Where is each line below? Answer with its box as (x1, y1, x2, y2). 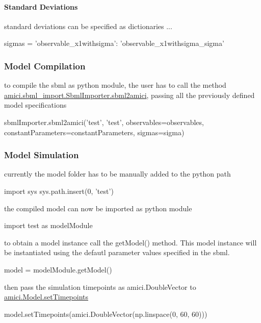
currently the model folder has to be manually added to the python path (4, 168, 231, 179)
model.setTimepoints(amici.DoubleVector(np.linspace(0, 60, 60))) (4, 308, 207, 319)
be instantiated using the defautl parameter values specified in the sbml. (4, 247, 230, 258)
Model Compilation (4, 59, 86, 72)
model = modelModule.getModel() (4, 264, 112, 275)
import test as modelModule (4, 220, 93, 231)
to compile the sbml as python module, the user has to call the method (4, 80, 226, 90)
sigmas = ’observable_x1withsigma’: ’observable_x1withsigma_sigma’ (4, 38, 224, 48)
